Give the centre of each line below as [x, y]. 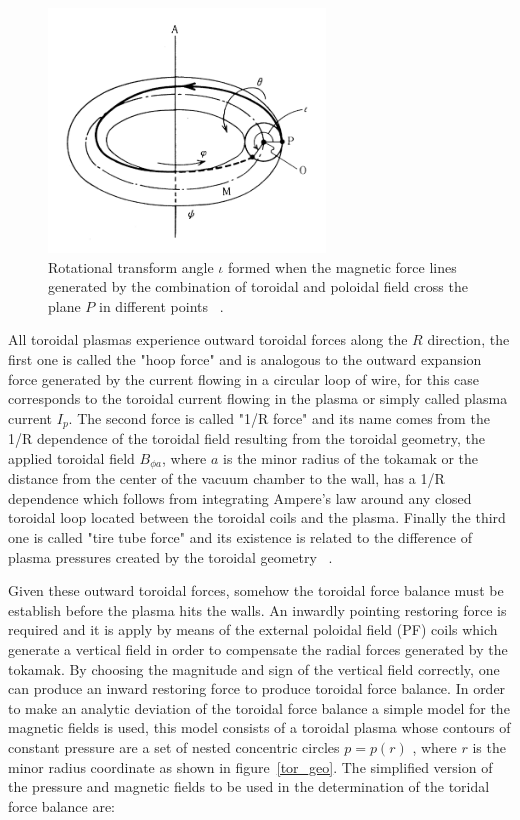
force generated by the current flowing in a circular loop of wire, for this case [244, 378]
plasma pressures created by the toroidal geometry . [170, 556]
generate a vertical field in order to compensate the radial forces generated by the [258, 648]
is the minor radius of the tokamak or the [351, 457]
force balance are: [62, 805]
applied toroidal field [71, 457]
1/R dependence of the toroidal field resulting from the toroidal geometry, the [246, 438]
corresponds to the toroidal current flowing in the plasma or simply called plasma [258, 398]
